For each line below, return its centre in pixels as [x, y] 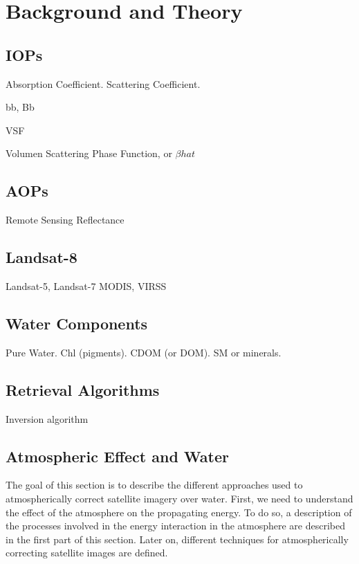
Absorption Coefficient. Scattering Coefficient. [103, 83]
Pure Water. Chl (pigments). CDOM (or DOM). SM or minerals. [144, 352]
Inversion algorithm [47, 418]
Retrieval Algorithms [83, 389]
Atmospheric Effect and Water [117, 456]
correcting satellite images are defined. [87, 553]
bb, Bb [20, 107]
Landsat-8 [42, 257]
